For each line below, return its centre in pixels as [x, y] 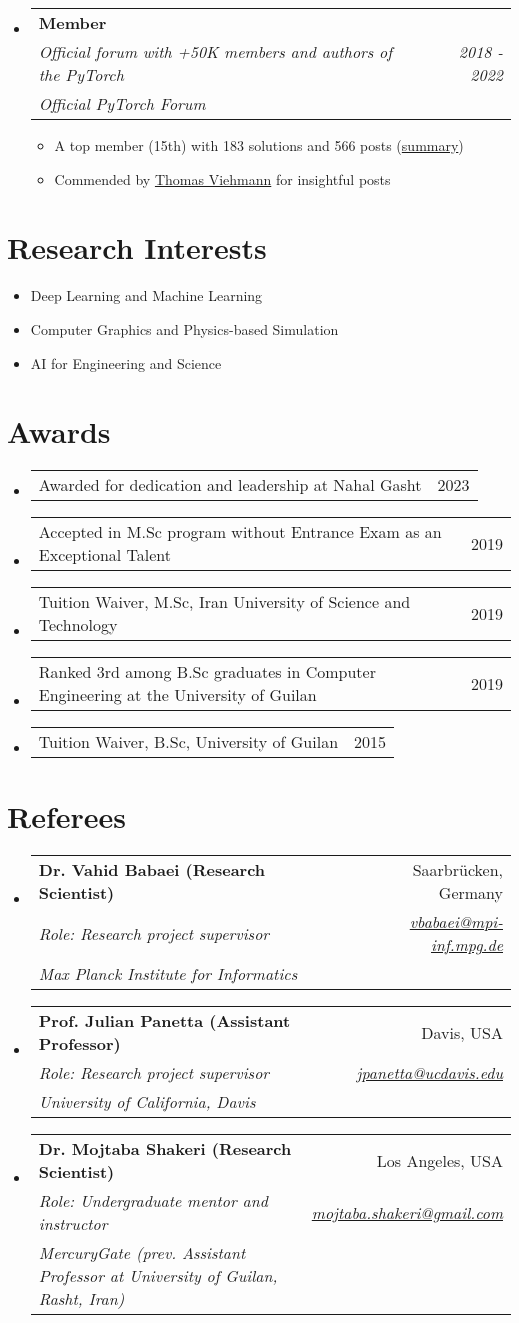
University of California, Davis [147, 1102]
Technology [78, 625]
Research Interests [137, 247]
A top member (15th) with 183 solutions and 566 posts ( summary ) [259, 145]
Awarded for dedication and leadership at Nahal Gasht [230, 485]
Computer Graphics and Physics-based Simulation [184, 328]
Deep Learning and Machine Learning [146, 295]
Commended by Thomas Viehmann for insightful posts [222, 178]
